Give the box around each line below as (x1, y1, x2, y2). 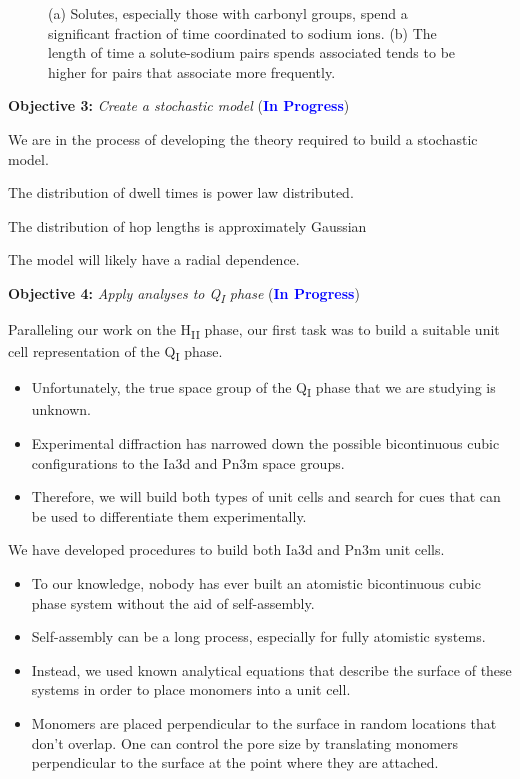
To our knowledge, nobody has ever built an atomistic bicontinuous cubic (31, 573, 481, 593)
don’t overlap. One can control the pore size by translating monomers (31, 732, 459, 753)
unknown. (31, 399, 91, 420)
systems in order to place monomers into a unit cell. (31, 679, 351, 700)
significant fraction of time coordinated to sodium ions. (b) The (48, 22, 437, 43)
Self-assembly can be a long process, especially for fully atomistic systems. (31, 626, 486, 647)
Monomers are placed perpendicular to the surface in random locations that (31, 712, 497, 733)
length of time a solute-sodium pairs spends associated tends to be (48, 42, 456, 63)
